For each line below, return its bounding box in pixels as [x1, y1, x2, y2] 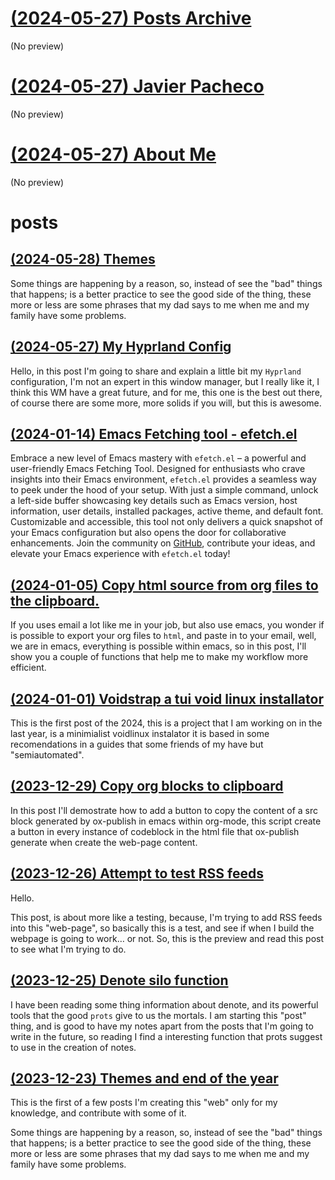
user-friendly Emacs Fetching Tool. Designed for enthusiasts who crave [10, 463, 306, 475]
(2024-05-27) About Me [10, 143, 217, 166]
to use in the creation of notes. [10, 1041, 137, 1053]
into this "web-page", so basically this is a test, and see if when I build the [10, 922, 315, 934]
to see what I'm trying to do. [10, 943, 127, 955]
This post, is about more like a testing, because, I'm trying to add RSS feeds [10, 911, 323, 923]
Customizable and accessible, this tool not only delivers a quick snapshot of [10, 516, 324, 528]
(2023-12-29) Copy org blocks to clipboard [10, 778, 284, 795]
